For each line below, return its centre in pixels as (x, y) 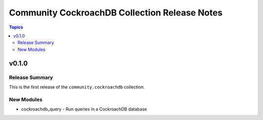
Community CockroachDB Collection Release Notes (116, 13)
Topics (16, 27)
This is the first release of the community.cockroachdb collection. (77, 87)
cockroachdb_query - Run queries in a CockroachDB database (84, 109)
